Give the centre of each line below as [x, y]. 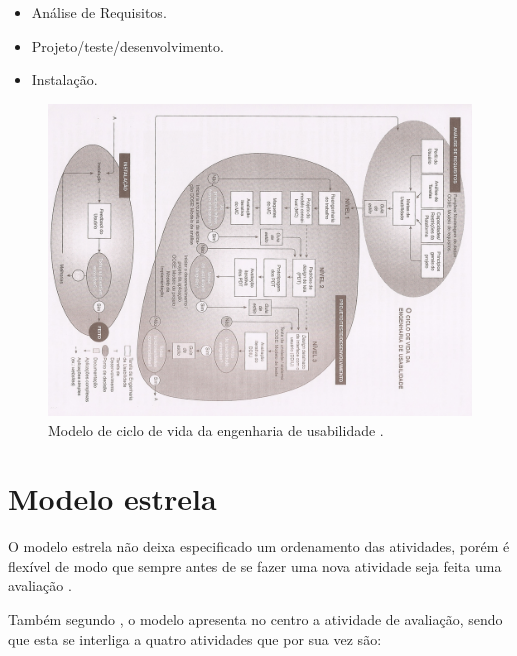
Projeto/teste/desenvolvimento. [127, 45]
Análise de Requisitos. [99, 12]
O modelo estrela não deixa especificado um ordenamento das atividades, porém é [259, 546]
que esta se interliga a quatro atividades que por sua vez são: [195, 638]
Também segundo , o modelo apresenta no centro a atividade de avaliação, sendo [255, 619]
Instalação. [64, 79]
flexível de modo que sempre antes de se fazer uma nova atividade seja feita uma [255, 565]
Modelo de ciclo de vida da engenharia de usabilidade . [216, 429]
